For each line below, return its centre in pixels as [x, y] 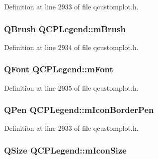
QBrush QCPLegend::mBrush [65, 28]
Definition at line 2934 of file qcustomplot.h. [71, 47]
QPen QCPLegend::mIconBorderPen [79, 110]
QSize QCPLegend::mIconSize [65, 150]
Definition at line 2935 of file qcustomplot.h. [71, 87]
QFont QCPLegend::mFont [59, 69]
